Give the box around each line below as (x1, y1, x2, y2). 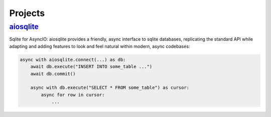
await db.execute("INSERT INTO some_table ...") (30, 64, 153, 70)
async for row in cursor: (41, 92, 105, 97)
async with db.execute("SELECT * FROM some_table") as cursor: (30, 85, 190, 90)
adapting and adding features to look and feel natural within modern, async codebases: (9, 43, 190, 49)
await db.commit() (30, 71, 76, 76)
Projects (9, 8, 45, 19)
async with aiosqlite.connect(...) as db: (20, 57, 126, 62)
